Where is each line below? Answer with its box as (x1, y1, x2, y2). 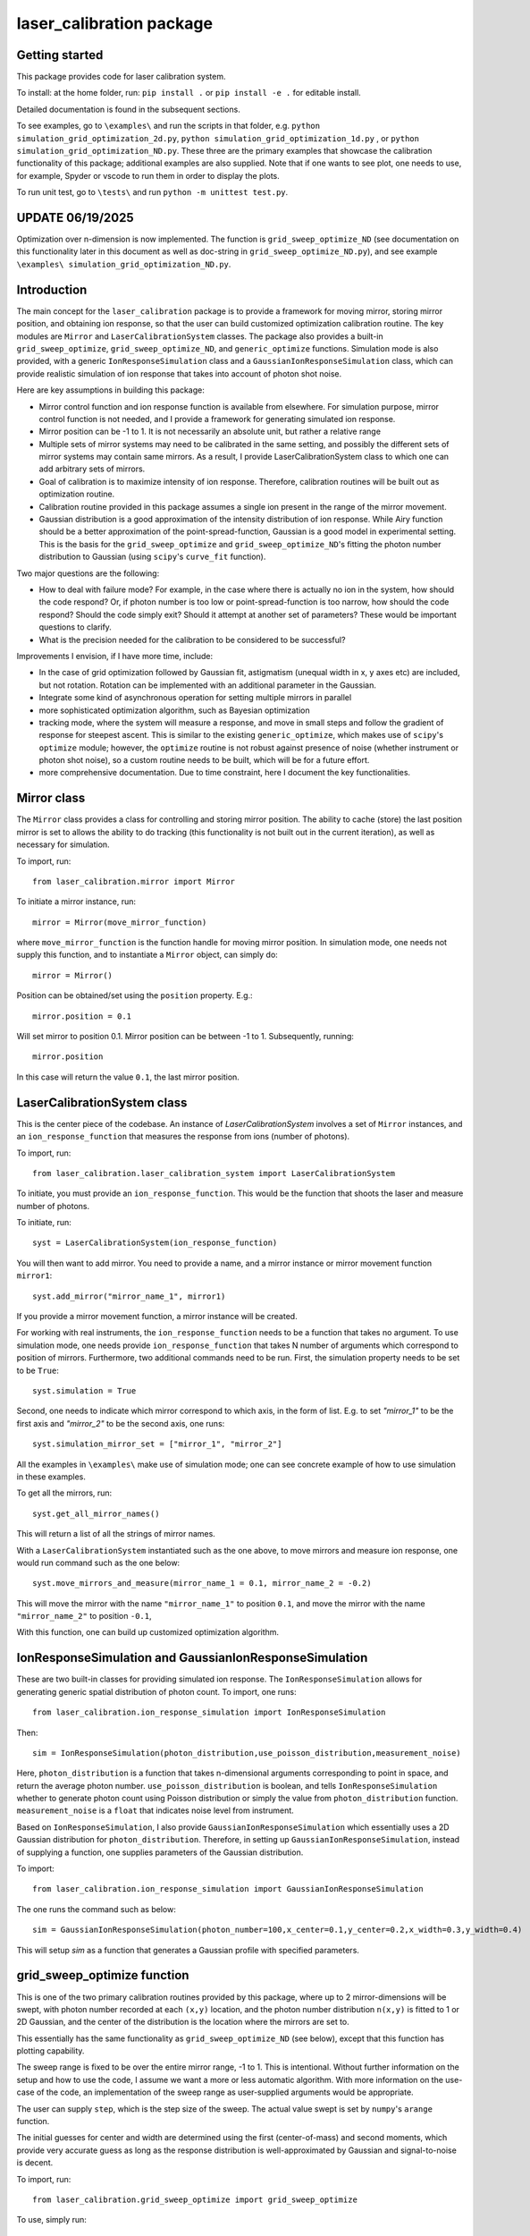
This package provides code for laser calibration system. (16, 72, 226, 82)
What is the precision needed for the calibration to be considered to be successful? (38, 634, 346, 645)
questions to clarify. (38, 622, 112, 632)
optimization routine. (38, 488, 115, 500)
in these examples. (16, 1471, 87, 1482)
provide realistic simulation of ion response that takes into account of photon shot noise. (16, 368, 342, 379)
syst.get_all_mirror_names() (32, 1508, 160, 1519)
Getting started (16, 47, 104, 63)
